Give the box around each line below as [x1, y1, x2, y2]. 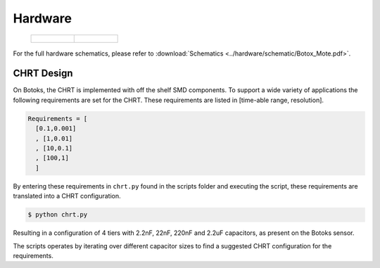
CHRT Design [13, 68, 73, 79]
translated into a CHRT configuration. [13, 192, 121, 200]
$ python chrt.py [27, 211, 88, 219]
